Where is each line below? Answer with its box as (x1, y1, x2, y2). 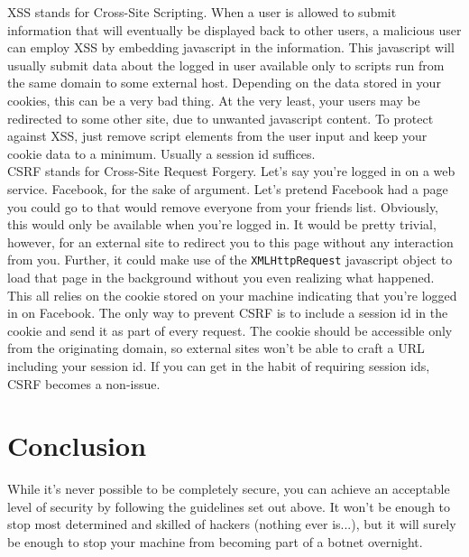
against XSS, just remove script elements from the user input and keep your (7, 126, 428, 145)
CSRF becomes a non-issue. (7, 374, 161, 393)
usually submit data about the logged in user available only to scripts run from (7, 55, 445, 74)
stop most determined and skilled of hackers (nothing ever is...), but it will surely (7, 515, 456, 534)
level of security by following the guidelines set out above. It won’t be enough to (7, 497, 451, 515)
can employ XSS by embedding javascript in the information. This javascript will (7, 38, 455, 57)
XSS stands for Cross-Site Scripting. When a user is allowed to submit (7, 3, 397, 21)
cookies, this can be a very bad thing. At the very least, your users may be (7, 90, 420, 109)
